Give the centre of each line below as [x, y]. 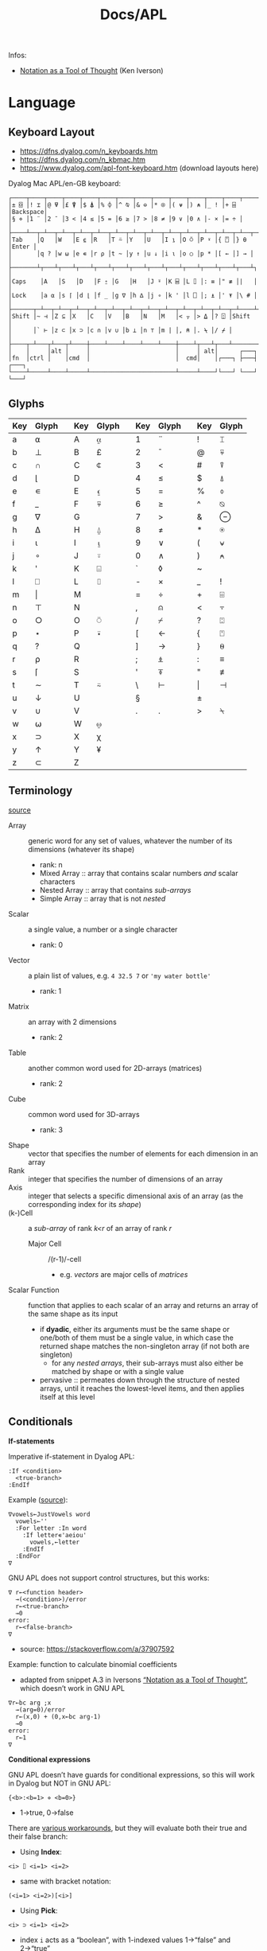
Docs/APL [133, 15]
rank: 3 [51, 1129]
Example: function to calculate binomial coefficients [93, 1664]
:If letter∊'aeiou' [55, 1535]
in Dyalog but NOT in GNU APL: [60, 1783]
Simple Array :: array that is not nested [103, 898]
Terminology [41, 791]
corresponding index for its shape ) [85, 1204]
